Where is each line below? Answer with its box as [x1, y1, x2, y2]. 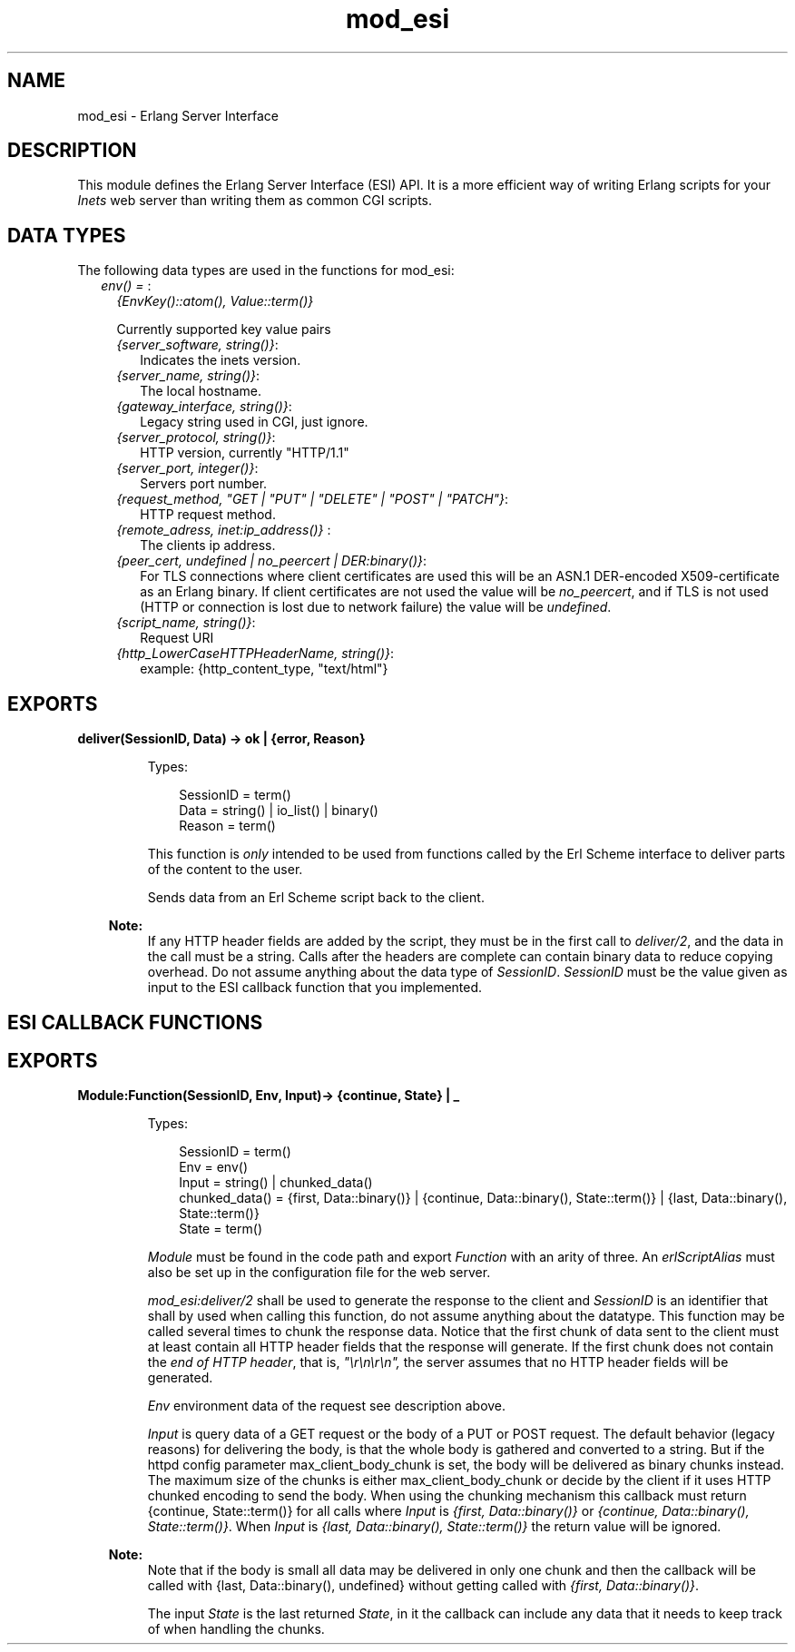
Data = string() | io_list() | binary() [179, 802, 378, 819]
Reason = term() [179, 818, 276, 834]
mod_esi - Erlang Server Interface [77, 107, 279, 123]
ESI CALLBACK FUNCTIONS [7, 1010, 263, 1034]
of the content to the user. [147, 861, 303, 878]
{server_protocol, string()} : [116, 429, 276, 446]
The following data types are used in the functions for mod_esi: [77, 262, 455, 279]
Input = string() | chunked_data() [179, 1175, 373, 1191]
